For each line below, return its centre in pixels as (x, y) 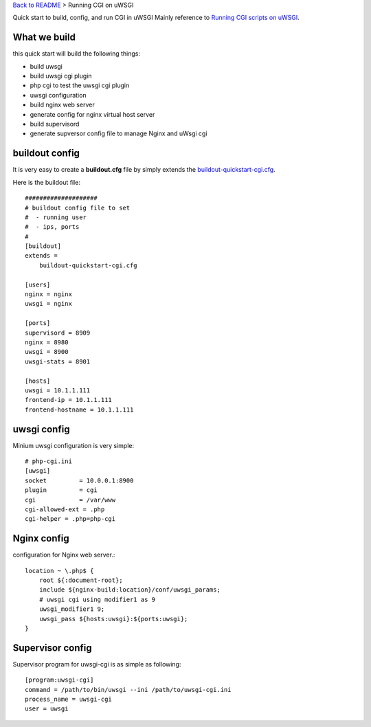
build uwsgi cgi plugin (61, 76)
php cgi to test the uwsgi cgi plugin (80, 85)
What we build (44, 37)
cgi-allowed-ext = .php (65, 509)
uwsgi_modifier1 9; (72, 609)
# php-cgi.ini (48, 461)
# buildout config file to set (78, 208)
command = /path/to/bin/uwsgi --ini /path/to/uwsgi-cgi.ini (128, 690)
